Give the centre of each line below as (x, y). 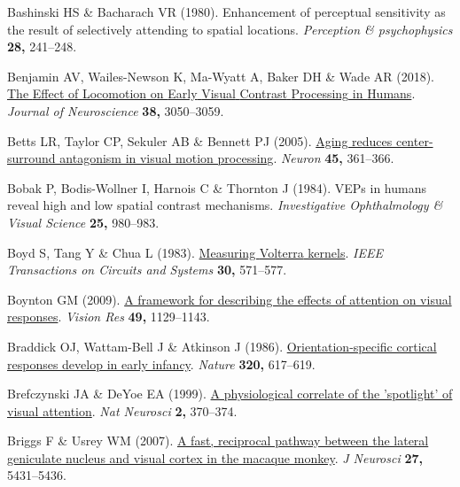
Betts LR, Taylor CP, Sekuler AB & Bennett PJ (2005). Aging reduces (200, 140)
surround (31, 158)
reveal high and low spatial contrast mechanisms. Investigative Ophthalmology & (225, 205)
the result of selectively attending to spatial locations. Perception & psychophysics (230, 29)
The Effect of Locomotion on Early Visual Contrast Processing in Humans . (211, 93)
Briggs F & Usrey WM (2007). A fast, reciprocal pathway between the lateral (218, 441)
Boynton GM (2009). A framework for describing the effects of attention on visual (230, 299)
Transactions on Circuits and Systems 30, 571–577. (147, 270)
